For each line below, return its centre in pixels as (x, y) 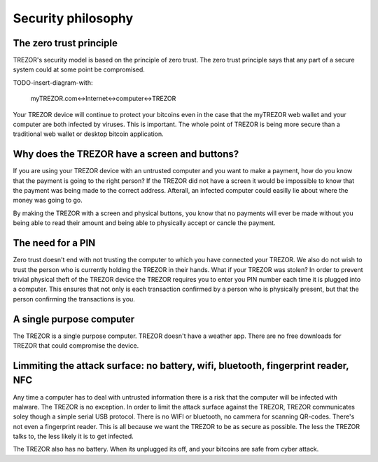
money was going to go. (48, 201)
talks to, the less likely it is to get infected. (73, 436)
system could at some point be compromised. (79, 69)
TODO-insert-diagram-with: (53, 82)
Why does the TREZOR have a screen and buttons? (126, 154)
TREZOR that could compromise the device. (76, 346)
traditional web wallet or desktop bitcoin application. (88, 134)
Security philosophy (73, 18)
